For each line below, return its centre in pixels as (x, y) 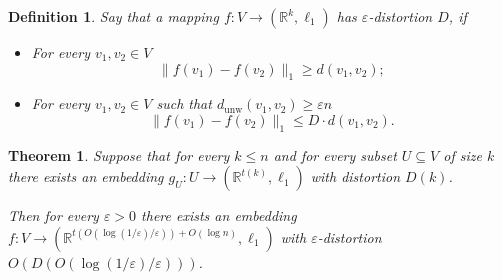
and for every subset (335, 154)
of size (462, 154)
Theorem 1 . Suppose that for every (119, 154)
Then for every (53, 215)
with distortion (355, 176)
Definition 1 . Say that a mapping (113, 16)
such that (184, 103)
